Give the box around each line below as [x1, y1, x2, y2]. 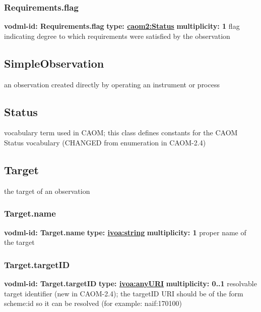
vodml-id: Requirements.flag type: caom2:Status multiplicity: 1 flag [4, 21, 240, 31]
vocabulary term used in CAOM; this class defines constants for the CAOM [4, 127, 238, 138]
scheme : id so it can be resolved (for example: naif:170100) [4, 298, 182, 308]
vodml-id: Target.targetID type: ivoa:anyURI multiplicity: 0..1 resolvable [4, 278, 257, 289]
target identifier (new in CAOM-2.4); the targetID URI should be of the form [4, 288, 243, 298]
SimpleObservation [4, 55, 104, 71]
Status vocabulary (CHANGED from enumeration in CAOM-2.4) [4, 137, 206, 147]
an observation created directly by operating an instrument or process [4, 79, 220, 89]
